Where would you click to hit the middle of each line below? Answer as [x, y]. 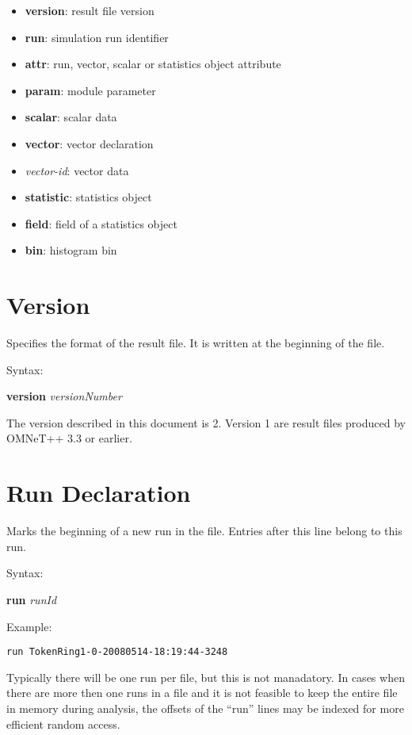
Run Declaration [99, 493]
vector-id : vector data [77, 170]
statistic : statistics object [88, 197]
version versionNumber [64, 396]
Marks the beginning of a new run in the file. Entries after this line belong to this [204, 531]
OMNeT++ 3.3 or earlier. [69, 438]
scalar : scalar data [71, 117]
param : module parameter [90, 90]
